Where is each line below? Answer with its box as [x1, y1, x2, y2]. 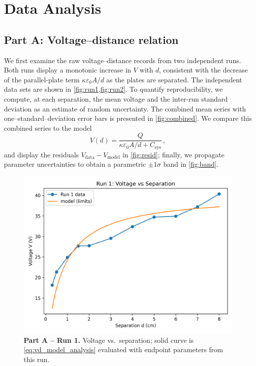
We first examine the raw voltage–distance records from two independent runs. [4, 55, 241, 65]
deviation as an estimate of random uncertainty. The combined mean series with [4, 103, 246, 113]
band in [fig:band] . [163, 159, 219, 169]
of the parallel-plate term [4, 74, 80, 84]
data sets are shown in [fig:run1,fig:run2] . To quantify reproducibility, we [4, 84, 223, 94]
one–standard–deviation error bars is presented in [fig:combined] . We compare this [4, 113, 252, 123]
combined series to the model [4, 122, 92, 133]
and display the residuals [4, 149, 79, 159]
